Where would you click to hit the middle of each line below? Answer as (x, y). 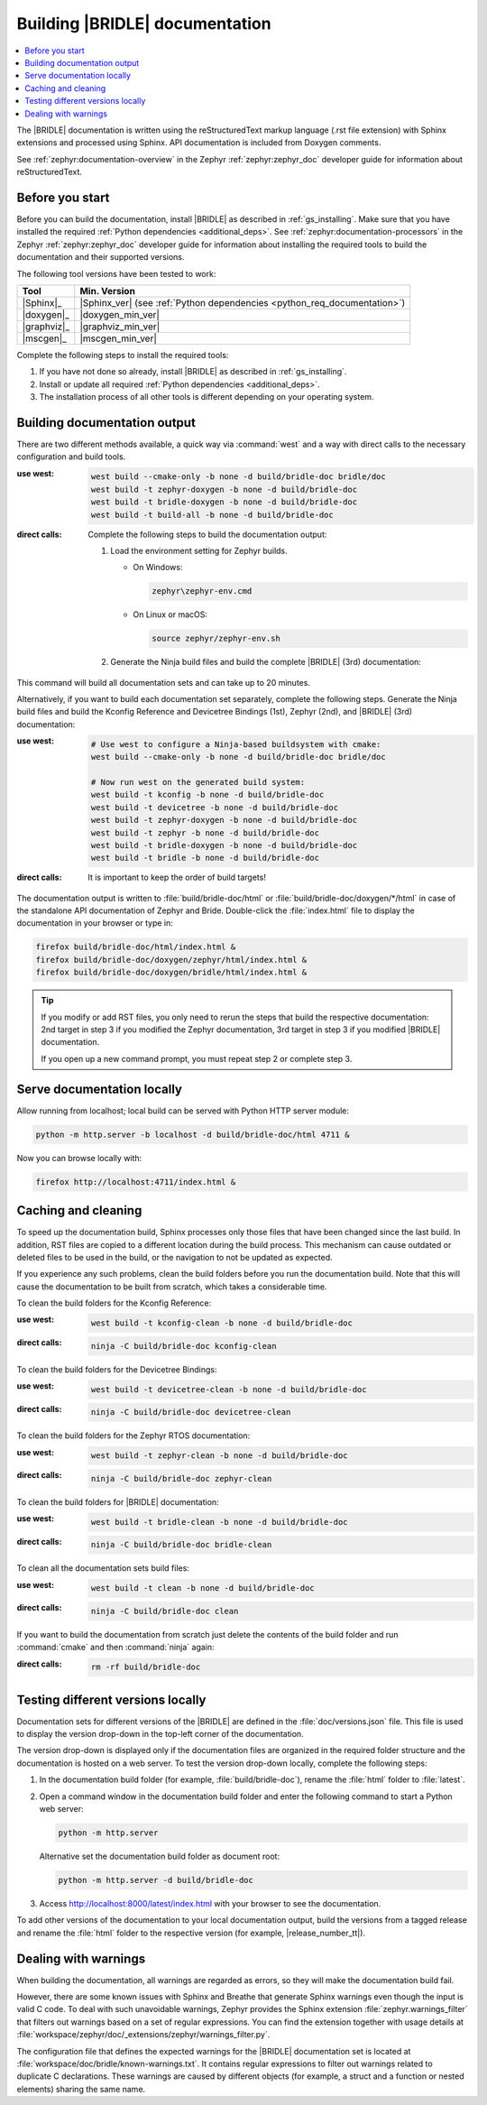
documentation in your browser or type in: (95, 923)
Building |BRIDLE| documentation (144, 23)
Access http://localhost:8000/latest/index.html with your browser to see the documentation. (210, 1903)
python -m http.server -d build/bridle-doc (156, 1880)
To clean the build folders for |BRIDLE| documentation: (118, 1501)
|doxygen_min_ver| (119, 314)
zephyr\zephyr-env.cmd (202, 591)
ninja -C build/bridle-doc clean (165, 1611)
